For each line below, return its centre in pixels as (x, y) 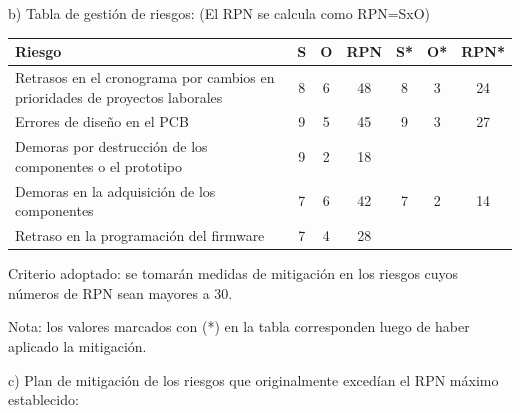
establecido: (43, 399)
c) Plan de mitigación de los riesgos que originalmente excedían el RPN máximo (253, 379)
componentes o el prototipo (98, 165)
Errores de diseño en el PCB (102, 121)
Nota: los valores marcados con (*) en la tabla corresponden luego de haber (239, 326)
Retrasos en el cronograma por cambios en (145, 76)
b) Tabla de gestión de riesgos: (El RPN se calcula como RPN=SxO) (219, 13)
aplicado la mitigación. (77, 345)
